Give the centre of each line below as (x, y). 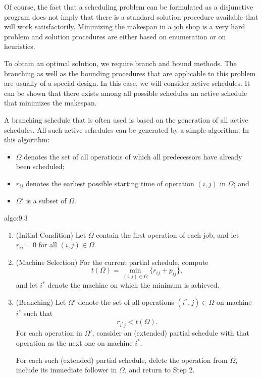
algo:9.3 (16, 217)
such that (38, 313)
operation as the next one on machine (74, 342)
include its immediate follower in (66, 370)
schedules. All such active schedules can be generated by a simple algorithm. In (127, 129)
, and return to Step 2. (160, 370)
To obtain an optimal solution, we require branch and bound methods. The (120, 63)
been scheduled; (40, 166)
